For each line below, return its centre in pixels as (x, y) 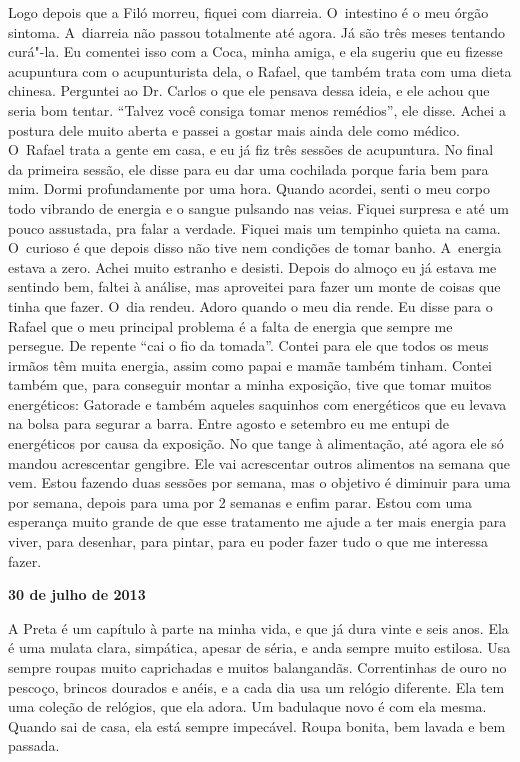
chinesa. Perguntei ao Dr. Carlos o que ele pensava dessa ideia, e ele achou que (249, 90)
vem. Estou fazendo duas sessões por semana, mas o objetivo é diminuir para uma (259, 482)
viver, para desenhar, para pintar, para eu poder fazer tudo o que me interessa (248, 541)
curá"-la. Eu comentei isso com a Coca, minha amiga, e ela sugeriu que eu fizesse (255, 51)
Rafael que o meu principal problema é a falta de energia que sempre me (230, 325)
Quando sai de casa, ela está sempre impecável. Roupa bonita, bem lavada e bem (257, 725)
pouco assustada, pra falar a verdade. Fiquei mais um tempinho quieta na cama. (254, 227)
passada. (34, 745)
